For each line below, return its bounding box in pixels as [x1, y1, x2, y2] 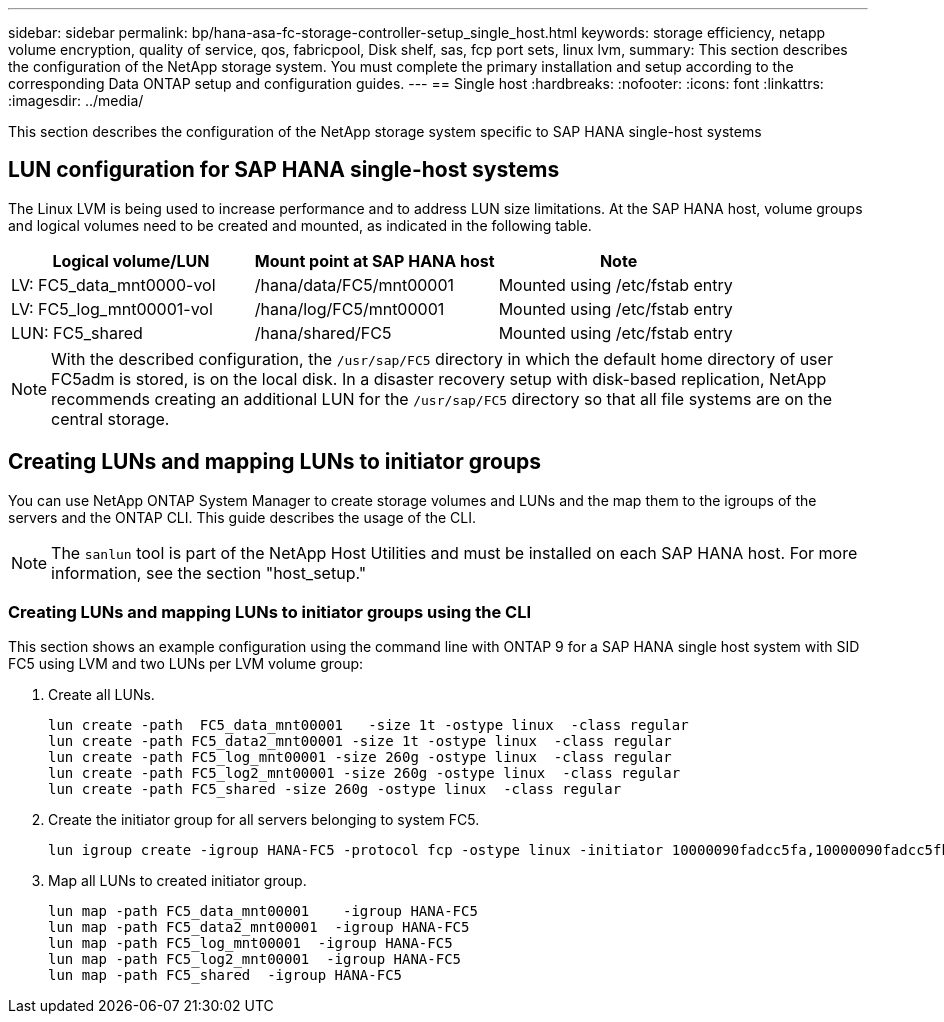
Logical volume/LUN [52, 250, 210, 271]
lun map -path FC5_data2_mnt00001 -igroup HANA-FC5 [48, 919, 470, 936]
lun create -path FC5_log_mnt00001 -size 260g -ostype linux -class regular [48, 749, 672, 766]
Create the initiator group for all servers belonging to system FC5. [48, 811, 480, 829]
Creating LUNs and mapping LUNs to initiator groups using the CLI [8, 602, 532, 623]
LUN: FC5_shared [11, 322, 143, 343]
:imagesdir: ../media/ [8, 92, 144, 109]
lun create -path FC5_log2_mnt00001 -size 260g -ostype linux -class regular [48, 765, 681, 782]
